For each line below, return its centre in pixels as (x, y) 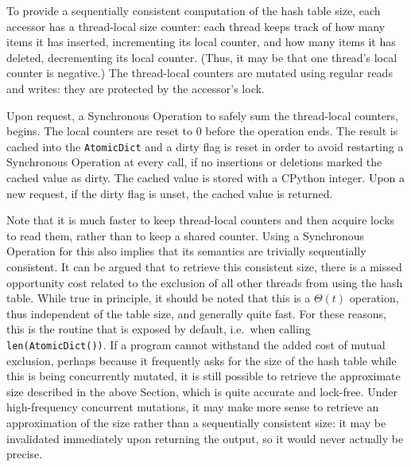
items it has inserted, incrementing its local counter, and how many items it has (201, 42)
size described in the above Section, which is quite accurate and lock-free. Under (202, 391)
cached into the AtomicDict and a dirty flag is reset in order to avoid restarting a (205, 146)
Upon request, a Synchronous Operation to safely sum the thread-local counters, (202, 115)
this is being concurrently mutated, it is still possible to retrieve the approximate (204, 376)
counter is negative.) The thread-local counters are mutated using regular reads (200, 73)
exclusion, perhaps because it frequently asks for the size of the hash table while (202, 360)
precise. (25, 454)
